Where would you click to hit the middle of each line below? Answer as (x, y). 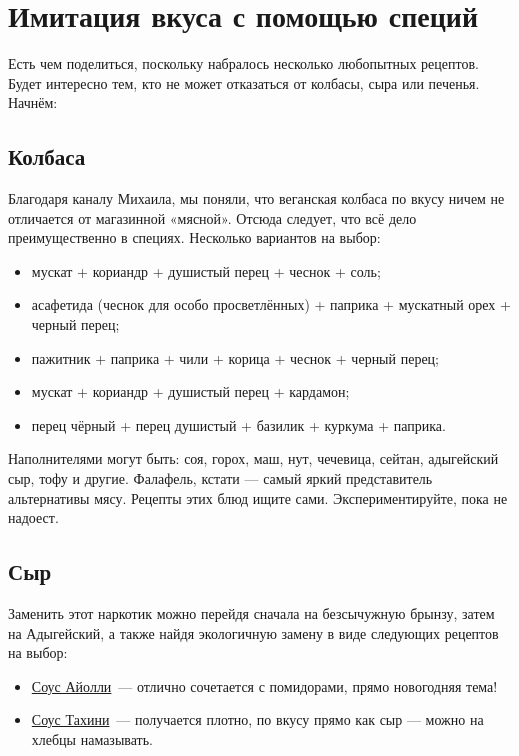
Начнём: (33, 102)
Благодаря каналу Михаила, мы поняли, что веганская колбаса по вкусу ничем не (256, 198)
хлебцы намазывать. (92, 739)
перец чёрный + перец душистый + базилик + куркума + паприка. (238, 424)
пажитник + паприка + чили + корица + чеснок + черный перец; (235, 357)
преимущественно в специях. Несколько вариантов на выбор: (194, 237)
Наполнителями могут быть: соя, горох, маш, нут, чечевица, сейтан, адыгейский (253, 458)
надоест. (33, 517)
